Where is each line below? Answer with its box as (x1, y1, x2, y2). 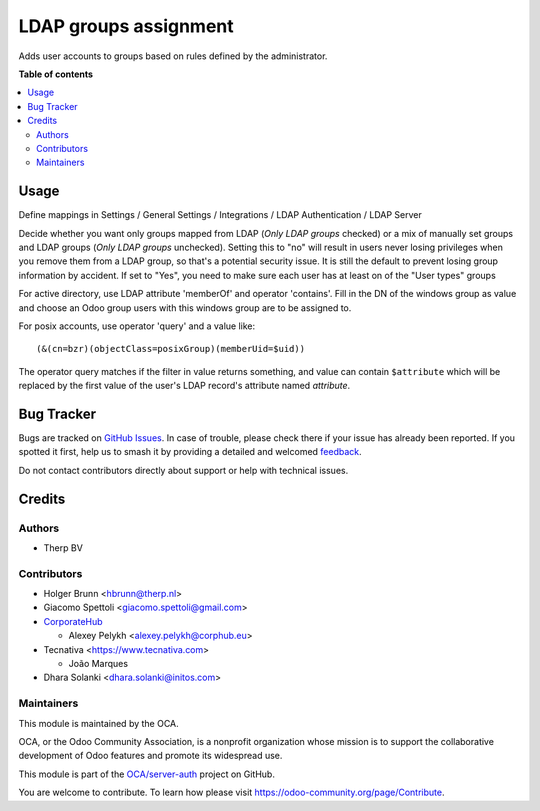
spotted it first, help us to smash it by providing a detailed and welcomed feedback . (18, 446, 362, 458)
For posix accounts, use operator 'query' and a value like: (18, 320, 256, 332)
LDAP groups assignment (18, 15, 234, 37)
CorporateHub (43, 615, 104, 627)
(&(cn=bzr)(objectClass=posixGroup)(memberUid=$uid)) (36, 343, 305, 355)
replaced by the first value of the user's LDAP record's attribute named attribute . (18, 380, 351, 392)
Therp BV (43, 541, 84, 554)
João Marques (68, 658, 129, 670)
